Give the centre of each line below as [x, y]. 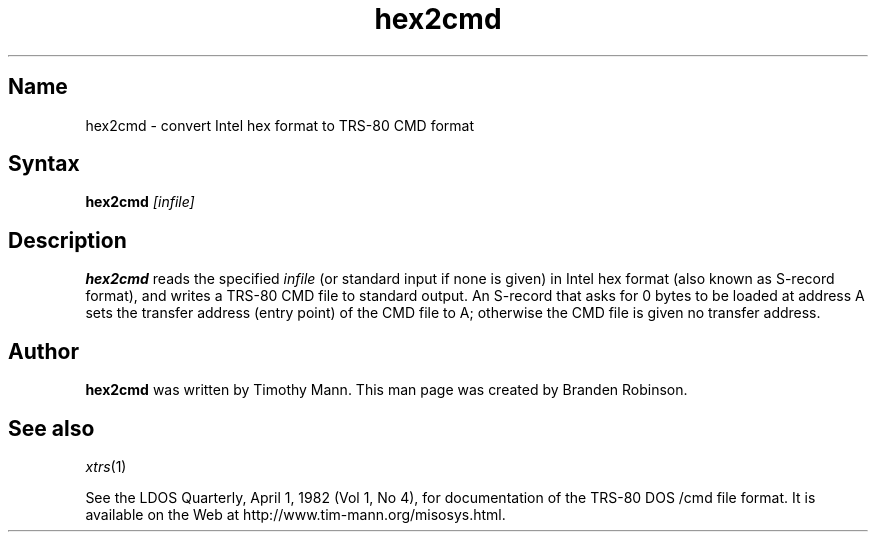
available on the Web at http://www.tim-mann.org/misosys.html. [295, 514]
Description [67, 240]
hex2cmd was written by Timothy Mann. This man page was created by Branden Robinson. [386, 390]
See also [51, 428]
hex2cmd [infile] [140, 202]
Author [43, 351]
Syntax [44, 164]
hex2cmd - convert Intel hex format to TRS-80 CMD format [279, 125]
